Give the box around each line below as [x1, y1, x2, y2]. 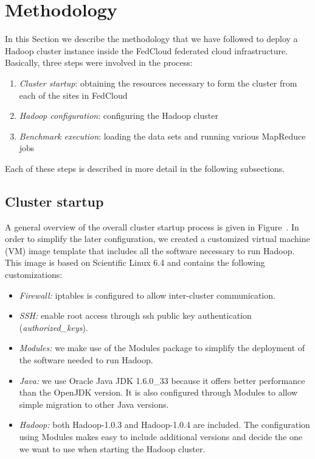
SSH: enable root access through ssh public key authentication [19, 309, 252, 322]
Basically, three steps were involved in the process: [5, 56, 193, 69]
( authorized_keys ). [19, 321, 88, 333]
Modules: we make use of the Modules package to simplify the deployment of [19, 341, 305, 354]
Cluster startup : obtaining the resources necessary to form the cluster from [19, 76, 297, 89]
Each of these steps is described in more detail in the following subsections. [5, 162, 285, 174]
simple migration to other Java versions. [19, 397, 169, 410]
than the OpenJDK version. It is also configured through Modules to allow [19, 386, 298, 399]
